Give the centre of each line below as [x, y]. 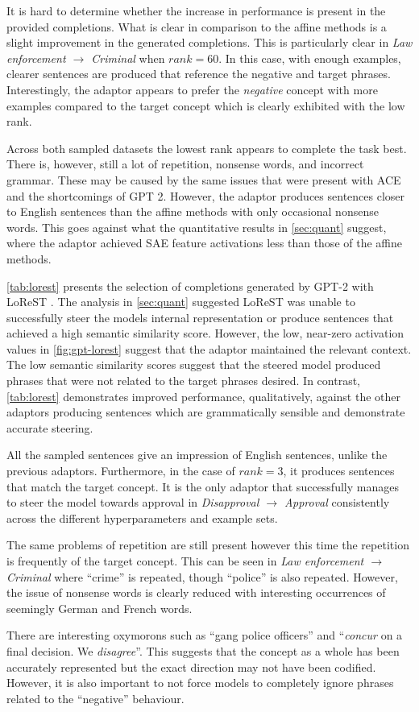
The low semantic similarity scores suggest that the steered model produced [194, 364]
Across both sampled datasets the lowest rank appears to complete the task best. [207, 148]
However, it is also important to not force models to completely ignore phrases [200, 683]
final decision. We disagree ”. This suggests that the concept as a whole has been [203, 650]
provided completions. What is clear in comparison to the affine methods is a [197, 26]
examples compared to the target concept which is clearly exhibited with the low [206, 105]
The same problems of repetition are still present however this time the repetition [208, 545]
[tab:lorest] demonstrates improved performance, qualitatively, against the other [204, 396]
